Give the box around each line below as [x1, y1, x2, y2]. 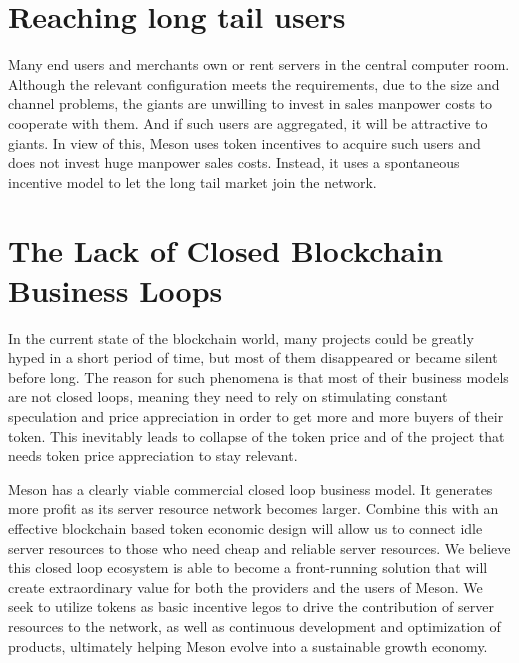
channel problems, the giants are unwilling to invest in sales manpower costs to [8, 93, 493, 114]
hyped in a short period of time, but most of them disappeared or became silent [8, 347, 498, 368]
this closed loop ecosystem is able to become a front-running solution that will [8, 557, 488, 578]
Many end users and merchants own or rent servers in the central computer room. [8, 54, 510, 75]
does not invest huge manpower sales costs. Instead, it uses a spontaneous [8, 152, 460, 173]
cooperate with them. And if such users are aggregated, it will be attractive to [8, 112, 488, 133]
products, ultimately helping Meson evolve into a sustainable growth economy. [8, 635, 488, 656]
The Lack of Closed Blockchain [8, 230, 444, 271]
